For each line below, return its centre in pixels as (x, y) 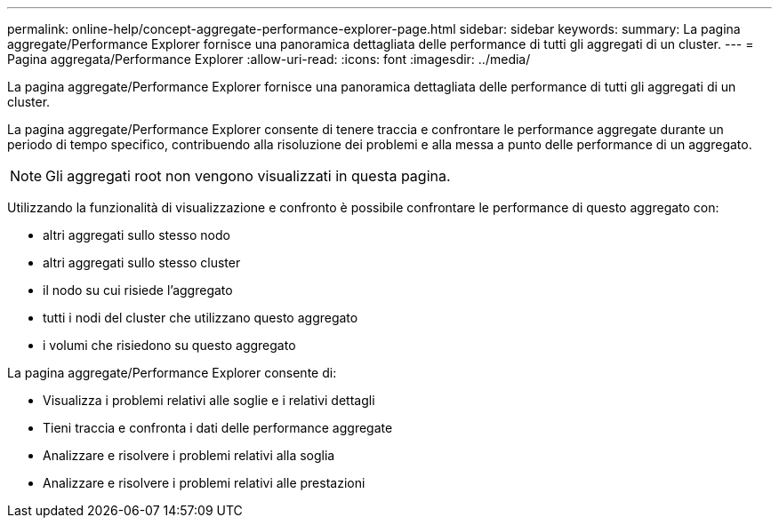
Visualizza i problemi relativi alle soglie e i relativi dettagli (209, 400)
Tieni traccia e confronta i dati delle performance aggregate (218, 428)
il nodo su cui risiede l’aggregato (138, 290)
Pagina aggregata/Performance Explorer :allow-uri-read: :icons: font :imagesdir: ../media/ (269, 59)
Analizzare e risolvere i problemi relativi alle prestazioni (204, 483)
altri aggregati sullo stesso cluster (142, 262)
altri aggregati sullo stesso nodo (137, 235)
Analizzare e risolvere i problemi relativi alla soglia (189, 455)
